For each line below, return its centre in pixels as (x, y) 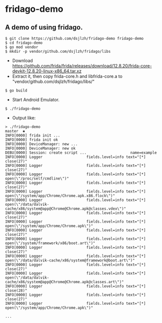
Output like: (24, 118)
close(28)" (16, 291)
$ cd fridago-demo (24, 43)
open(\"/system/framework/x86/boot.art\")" (50, 243)
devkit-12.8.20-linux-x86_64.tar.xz (47, 71)
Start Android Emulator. (36, 100)
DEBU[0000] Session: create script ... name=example (81, 153)
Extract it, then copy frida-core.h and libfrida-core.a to (67, 76)
